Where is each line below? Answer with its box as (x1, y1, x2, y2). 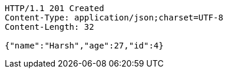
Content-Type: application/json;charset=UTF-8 (5, 13, 223, 22)
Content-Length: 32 (5, 22, 94, 32)
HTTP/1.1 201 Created (5, 4, 104, 13)
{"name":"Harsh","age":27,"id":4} (5, 41, 164, 50)
